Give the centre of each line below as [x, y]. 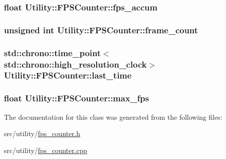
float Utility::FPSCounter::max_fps [77, 98]
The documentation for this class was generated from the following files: [113, 117]
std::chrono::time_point [53, 52]
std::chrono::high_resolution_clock [75, 64]
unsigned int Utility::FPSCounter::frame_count [101, 30]
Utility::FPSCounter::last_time [68, 75]
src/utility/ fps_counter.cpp [46, 150]
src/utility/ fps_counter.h [42, 133]
